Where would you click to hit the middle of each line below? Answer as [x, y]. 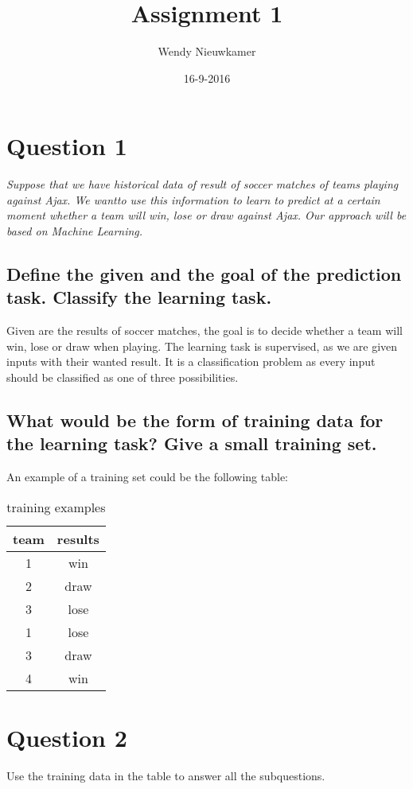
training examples [56, 507]
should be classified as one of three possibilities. [123, 377]
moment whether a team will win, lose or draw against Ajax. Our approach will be [206, 215]
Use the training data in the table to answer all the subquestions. [166, 775]
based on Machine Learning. [75, 231]
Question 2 [67, 737]
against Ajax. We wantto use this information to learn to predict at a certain [193, 199]
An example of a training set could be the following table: [148, 477]
